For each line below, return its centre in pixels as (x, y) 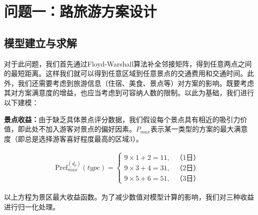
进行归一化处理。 (32, 206)
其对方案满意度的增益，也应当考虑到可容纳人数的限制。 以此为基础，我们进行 (129, 93)
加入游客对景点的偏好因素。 (91, 129)
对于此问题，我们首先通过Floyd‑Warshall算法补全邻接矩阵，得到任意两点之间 (128, 63)
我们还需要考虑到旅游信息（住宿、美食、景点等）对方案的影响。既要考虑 (136, 83)
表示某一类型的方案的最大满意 (199, 129)
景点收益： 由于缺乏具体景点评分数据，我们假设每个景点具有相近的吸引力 (122, 119)
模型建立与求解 (40, 42)
